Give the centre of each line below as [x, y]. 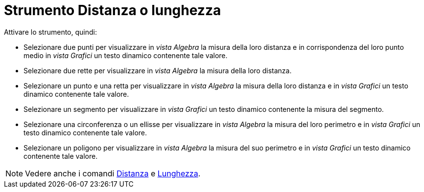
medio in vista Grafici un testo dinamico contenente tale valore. [126, 55]
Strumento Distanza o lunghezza [113, 10]
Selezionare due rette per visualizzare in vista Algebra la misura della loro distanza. [158, 70]
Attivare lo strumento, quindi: [50, 32]
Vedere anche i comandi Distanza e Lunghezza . [113, 173]
